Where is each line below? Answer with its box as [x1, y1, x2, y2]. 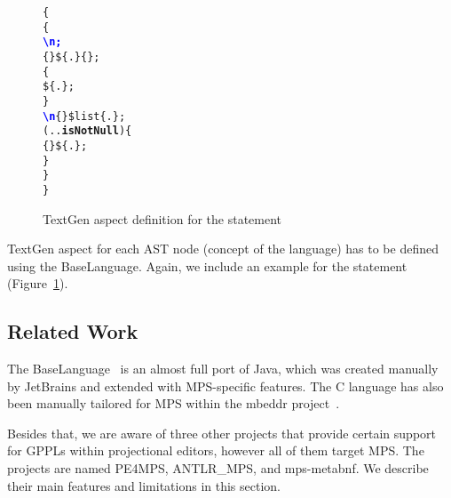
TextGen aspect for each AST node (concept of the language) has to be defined [7, 239, 439, 258]
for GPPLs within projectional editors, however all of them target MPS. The [7, 441, 424, 460]
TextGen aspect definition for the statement [43, 209, 282, 228]
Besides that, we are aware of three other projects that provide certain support [7, 423, 437, 442]
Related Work [7, 317, 138, 345]
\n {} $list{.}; [43, 109, 126, 123]
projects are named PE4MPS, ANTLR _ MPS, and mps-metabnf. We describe [7, 459, 429, 478]
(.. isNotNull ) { [43, 124, 132, 138]
